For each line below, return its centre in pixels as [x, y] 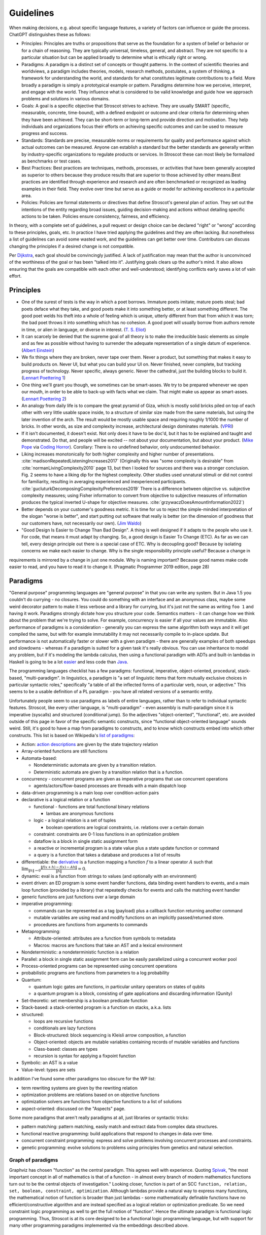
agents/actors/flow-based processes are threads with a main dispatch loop [110, 786]
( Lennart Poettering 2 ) [44, 399]
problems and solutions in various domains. [66, 99]
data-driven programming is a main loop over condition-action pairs [90, 792]
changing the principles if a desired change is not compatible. [72, 246]
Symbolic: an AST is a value [50, 1063]
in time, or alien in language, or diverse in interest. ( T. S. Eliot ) [84, 329]
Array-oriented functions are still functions [65, 751]
